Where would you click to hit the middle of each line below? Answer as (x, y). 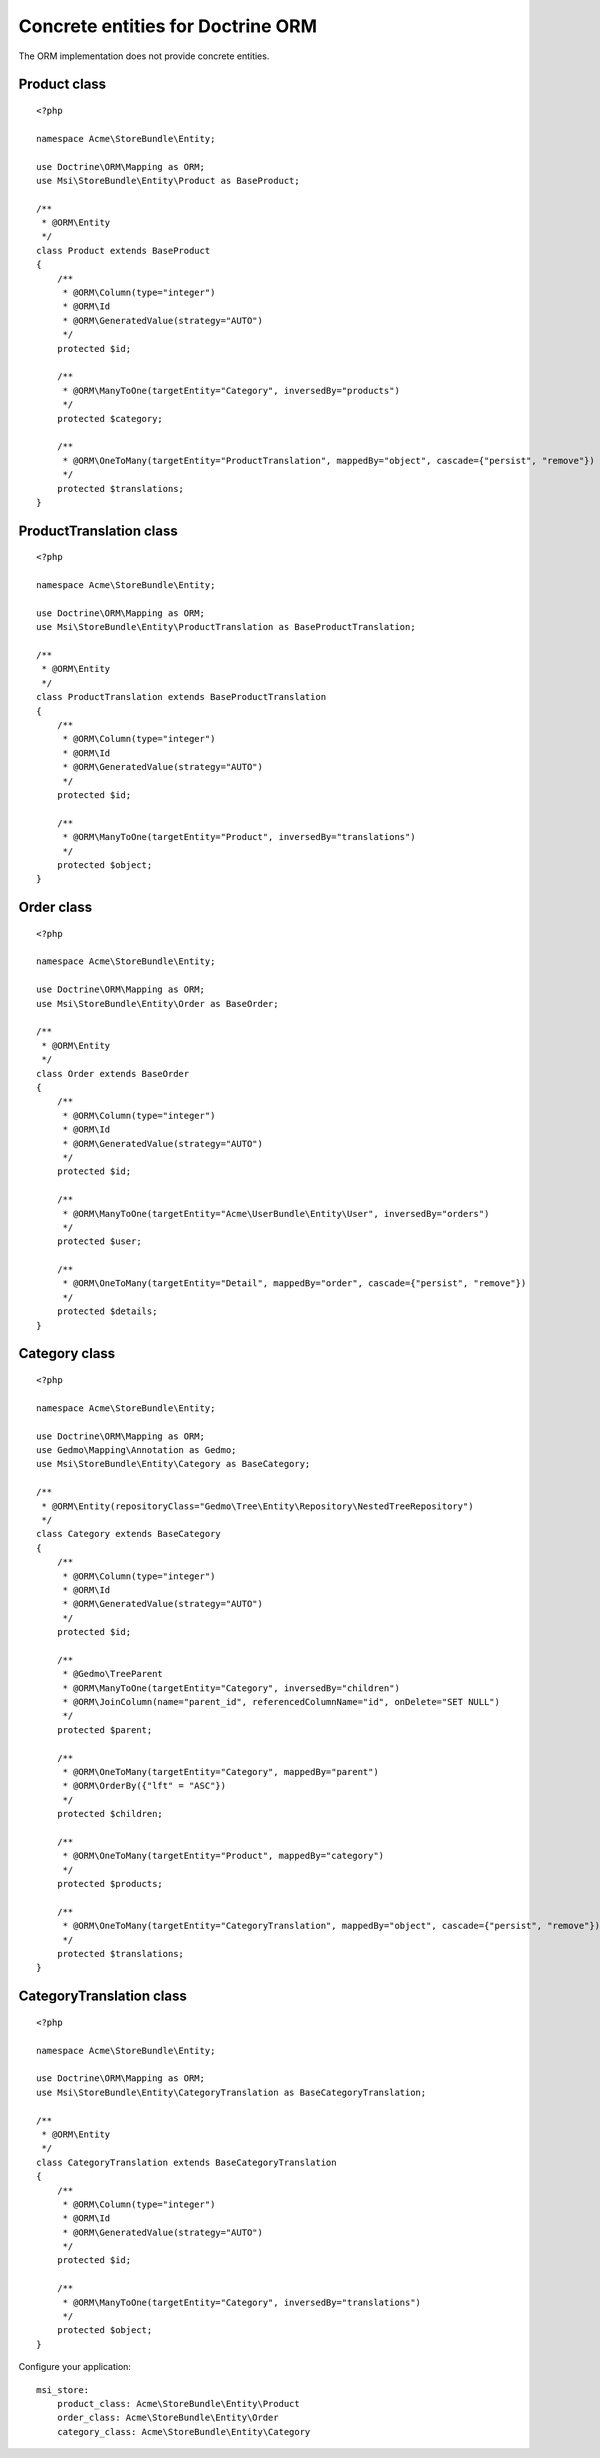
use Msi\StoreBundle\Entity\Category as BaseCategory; (173, 1464)
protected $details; (107, 1311)
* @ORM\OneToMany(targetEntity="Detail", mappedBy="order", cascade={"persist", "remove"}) (294, 1283)
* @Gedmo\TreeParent (113, 1674)
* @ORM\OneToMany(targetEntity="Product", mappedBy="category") (223, 1856)
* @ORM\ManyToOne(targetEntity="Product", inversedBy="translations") (239, 837)
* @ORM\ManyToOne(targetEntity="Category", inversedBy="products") (231, 390)
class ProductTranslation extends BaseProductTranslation (181, 697)
